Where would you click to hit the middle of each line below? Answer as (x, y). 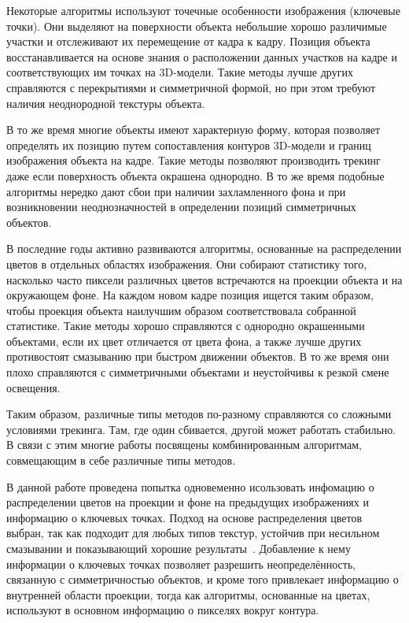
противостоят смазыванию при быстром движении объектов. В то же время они (198, 356)
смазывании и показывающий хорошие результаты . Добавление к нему (179, 548)
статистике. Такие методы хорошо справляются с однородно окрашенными (186, 326)
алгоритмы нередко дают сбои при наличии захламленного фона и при (176, 191)
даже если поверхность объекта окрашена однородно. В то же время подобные (195, 175)
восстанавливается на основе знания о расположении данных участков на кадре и (202, 56)
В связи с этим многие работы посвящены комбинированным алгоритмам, (184, 445)
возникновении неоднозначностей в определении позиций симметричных (181, 207)
